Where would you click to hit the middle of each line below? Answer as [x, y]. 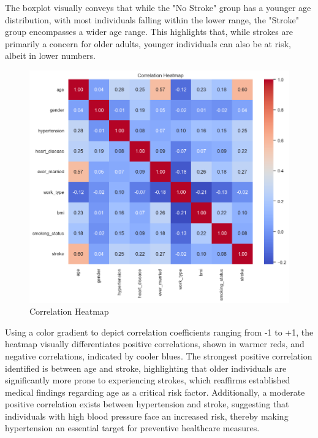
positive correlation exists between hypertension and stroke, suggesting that [147, 404]
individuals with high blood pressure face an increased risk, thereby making [147, 416]
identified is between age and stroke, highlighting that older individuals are [146, 368]
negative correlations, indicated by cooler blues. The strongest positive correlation [159, 355]
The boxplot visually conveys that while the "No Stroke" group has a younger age [158, 7]
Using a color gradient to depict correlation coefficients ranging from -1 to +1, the [159, 332]
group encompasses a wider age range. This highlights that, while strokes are [149, 32]
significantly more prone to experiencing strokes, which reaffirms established [148, 380]
